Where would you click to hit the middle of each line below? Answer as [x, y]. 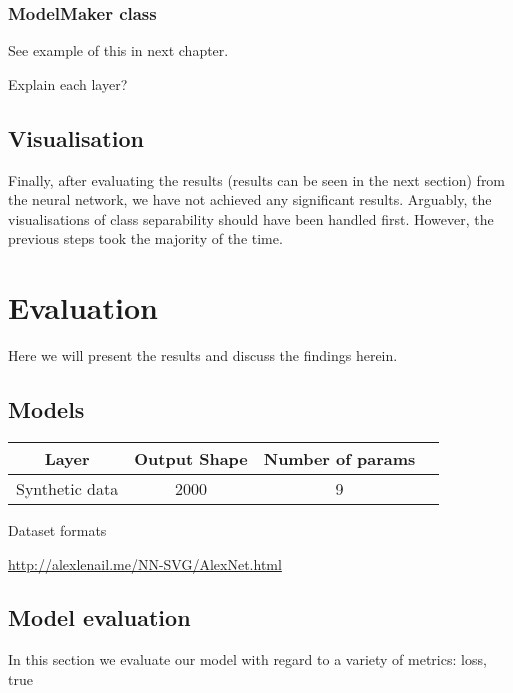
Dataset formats [57, 529]
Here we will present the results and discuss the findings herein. [203, 355]
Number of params [339, 458]
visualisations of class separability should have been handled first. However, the [251, 218]
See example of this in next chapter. [118, 50]
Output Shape [191, 458]
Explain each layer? [68, 83]
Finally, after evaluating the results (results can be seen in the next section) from [257, 179]
